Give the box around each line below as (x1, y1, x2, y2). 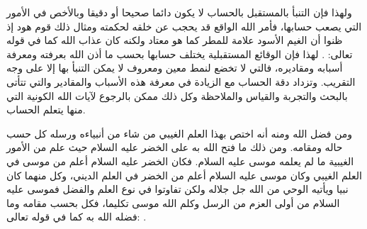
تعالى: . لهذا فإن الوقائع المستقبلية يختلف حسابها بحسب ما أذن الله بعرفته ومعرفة (6, 46, 353, 61)
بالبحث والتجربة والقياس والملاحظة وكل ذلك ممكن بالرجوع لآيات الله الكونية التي (6, 88, 348, 103)
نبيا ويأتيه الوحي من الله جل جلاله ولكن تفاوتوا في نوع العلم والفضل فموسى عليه (6, 181, 349, 196)
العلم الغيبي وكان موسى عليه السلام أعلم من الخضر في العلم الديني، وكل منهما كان (6, 167, 362, 182)
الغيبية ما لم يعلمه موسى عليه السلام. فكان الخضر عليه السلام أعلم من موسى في (6, 153, 354, 168)
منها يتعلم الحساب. (6, 102, 86, 117)
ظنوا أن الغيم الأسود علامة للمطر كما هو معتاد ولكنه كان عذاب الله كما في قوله (6, 33, 343, 48)
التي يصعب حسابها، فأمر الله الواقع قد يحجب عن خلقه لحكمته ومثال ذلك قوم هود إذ (6, 18, 362, 33)
